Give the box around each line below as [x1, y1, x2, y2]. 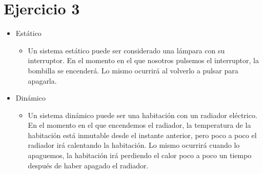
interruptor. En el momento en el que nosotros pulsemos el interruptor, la [28, 55, 259, 66]
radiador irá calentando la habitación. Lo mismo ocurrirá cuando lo [28, 140, 240, 150]
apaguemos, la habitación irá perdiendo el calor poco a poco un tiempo [28, 150, 252, 161]
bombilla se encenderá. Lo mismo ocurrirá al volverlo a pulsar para [28, 65, 238, 75]
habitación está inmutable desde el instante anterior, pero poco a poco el [28, 129, 257, 140]
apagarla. [28, 75, 57, 86]
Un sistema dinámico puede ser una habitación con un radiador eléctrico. [28, 109, 257, 120]
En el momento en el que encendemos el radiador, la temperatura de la [28, 120, 251, 130]
